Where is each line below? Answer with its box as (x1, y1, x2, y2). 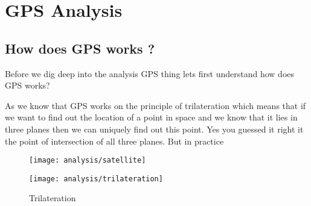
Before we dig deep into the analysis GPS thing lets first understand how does (5, 67, 295, 80)
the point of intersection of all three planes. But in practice (5, 134, 224, 147)
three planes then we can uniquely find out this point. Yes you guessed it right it (5, 122, 304, 135)
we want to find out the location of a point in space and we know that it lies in (5, 111, 298, 123)
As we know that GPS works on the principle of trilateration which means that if (5, 99, 306, 111)
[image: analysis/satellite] (29, 156, 146, 165)
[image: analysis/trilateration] (29, 174, 163, 183)
